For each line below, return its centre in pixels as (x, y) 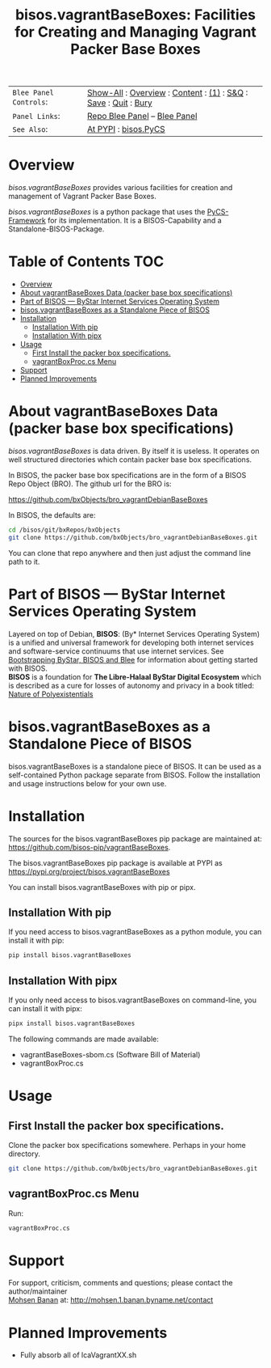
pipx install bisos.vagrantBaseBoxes (72, 1024)
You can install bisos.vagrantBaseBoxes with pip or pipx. (102, 887)
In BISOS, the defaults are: (52, 515)
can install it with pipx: (45, 1009)
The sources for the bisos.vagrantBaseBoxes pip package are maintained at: (135, 838)
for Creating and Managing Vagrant (135, 32)
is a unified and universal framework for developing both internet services (131, 642)
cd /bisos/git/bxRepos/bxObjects (65, 530)
